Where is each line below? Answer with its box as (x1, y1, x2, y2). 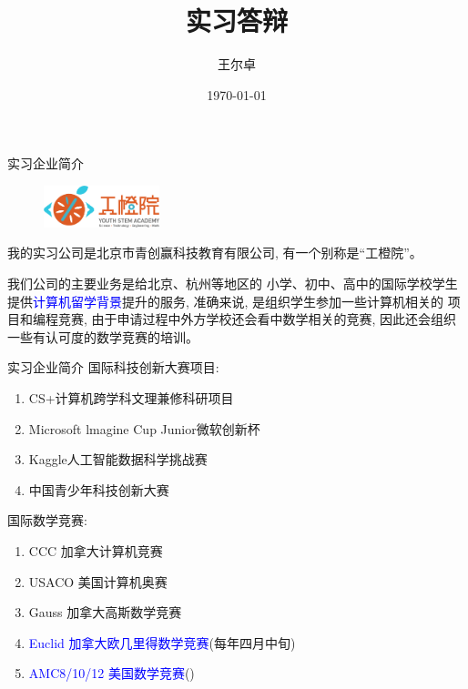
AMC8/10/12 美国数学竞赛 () (28, 664, 195, 683)
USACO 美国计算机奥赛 (28, 572, 168, 591)
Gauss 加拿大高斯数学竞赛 (28, 603, 182, 622)
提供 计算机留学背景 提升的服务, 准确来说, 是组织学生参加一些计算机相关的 (7, 291, 444, 310)
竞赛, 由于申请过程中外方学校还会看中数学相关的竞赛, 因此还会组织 (57, 309, 457, 329)
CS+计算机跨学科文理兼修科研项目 (28, 389, 234, 408)
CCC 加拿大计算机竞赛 (28, 542, 163, 561)
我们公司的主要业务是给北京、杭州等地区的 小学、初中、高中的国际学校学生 (7, 274, 458, 293)
